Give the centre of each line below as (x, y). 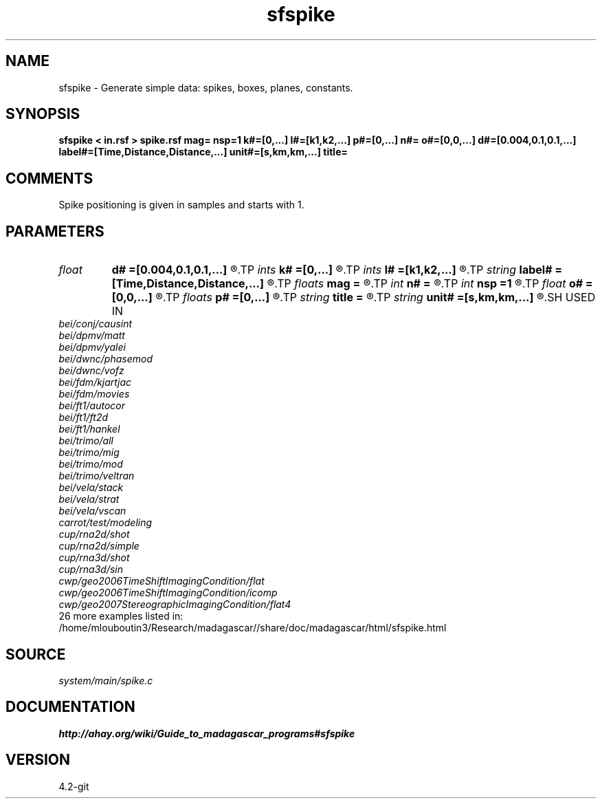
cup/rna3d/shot (94, 558)
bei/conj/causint (96, 324)
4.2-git (74, 786)
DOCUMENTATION (70, 707)
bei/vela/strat (89, 499)
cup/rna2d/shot (94, 534)
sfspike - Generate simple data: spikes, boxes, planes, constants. (206, 87)
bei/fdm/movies (94, 394)
